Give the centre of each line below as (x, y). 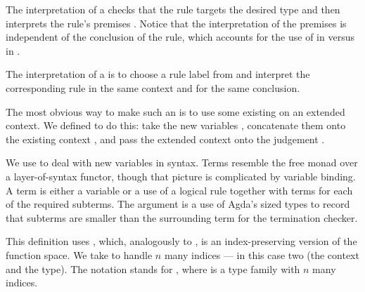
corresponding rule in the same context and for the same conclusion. (153, 87)
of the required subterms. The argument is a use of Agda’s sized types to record (178, 204)
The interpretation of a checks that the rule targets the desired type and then (173, 9)
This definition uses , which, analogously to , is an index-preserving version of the (181, 241)
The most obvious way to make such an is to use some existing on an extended (175, 111)
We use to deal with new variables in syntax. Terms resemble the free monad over (182, 162)
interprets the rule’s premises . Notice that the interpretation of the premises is (176, 23)
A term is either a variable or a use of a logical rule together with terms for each (179, 190)
